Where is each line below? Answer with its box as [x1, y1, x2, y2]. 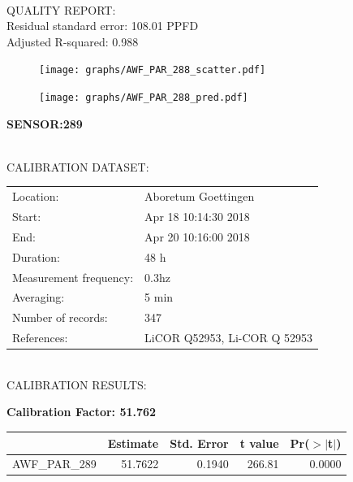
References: [12, 329, 68, 346]
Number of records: [12, 309, 108, 326]
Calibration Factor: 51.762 [6, 403, 157, 420]
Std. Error [170, 434, 229, 451]
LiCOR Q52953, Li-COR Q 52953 [144, 329, 312, 346]
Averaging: [12, 289, 65, 306]
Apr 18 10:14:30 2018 [144, 208, 250, 225]
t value [239, 434, 279, 451]
